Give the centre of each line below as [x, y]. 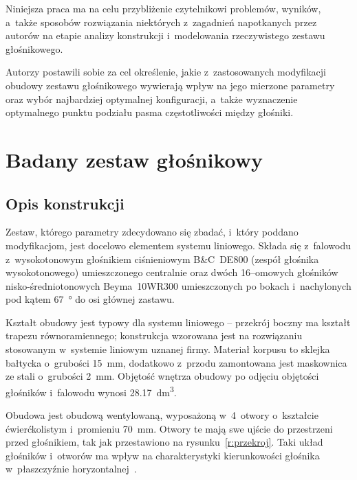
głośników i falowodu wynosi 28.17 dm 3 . [91, 391]
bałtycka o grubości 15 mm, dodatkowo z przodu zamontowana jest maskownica [176, 362]
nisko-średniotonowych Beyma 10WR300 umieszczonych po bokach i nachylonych [178, 285]
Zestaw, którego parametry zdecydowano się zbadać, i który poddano [152, 232]
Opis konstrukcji [65, 203]
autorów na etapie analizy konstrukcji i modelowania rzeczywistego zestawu [165, 35]
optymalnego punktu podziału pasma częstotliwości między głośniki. [150, 112]
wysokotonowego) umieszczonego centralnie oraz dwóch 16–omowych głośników [172, 272]
